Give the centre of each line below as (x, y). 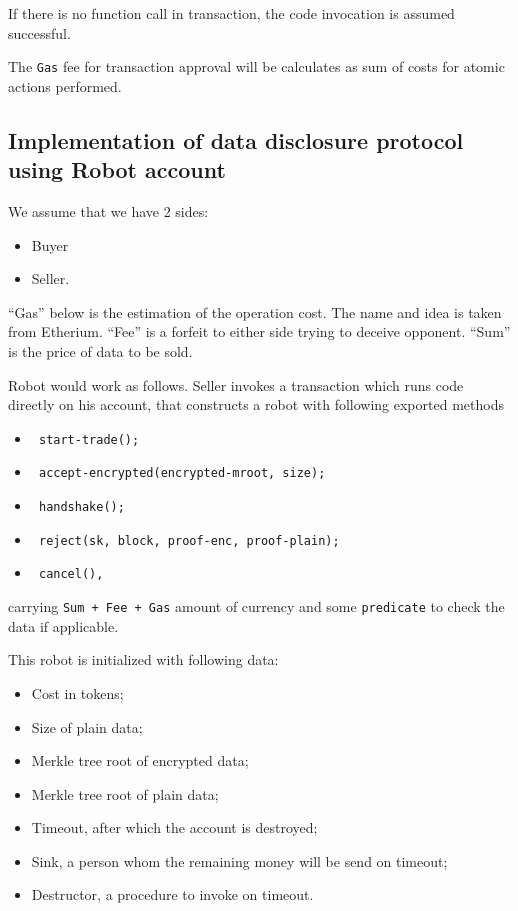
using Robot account (117, 169)
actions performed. (65, 85)
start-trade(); (89, 439)
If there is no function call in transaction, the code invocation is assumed (231, 13)
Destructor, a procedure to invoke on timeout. (172, 894)
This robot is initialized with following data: (143, 659)
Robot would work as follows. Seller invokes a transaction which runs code (236, 384)
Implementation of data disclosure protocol (236, 139)
